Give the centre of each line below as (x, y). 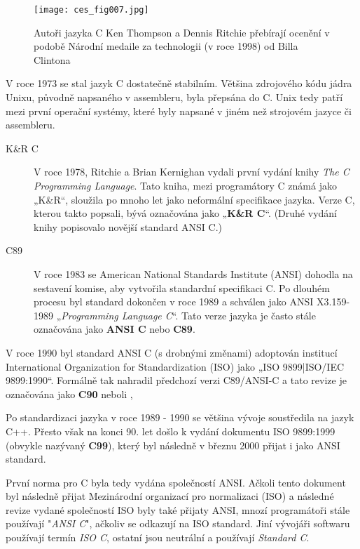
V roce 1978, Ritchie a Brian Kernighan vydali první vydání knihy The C (192, 172)
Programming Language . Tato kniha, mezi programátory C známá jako (185, 185)
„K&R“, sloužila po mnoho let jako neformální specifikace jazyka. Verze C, (194, 199)
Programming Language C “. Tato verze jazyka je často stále (188, 315)
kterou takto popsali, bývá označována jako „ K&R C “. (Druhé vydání (185, 213)
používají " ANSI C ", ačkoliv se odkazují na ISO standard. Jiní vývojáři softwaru (178, 523)
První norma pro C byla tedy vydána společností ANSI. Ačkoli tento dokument (176, 482)
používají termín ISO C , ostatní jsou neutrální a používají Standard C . (158, 537)
